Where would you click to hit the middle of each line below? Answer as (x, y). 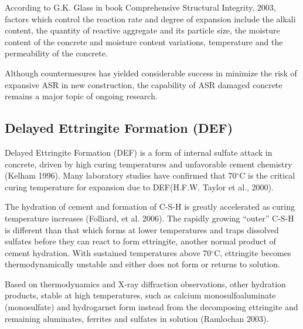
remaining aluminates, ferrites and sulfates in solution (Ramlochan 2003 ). (137, 318)
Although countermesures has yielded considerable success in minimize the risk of (151, 73)
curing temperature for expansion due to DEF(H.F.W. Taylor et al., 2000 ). (139, 187)
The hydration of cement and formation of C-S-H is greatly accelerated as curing (150, 207)
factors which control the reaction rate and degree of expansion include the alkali (150, 19)
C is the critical (267, 175)
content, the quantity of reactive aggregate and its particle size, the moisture (142, 30)
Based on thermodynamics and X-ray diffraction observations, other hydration (145, 283)
